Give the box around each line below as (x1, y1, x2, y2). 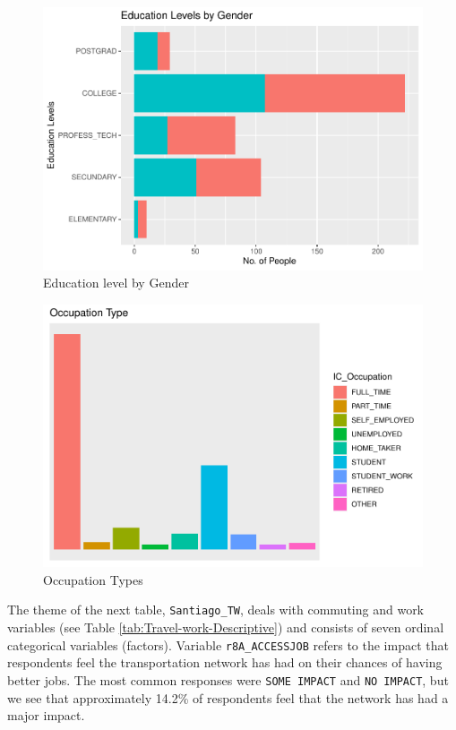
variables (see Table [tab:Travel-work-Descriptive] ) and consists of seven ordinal (7, 618, 444, 637)
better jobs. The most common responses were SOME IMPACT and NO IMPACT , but (7, 670, 449, 689)
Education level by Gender (43, 273, 189, 292)
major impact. (7, 706, 85, 725)
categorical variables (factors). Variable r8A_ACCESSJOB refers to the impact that (7, 635, 449, 654)
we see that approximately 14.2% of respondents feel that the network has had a (7, 688, 449, 707)
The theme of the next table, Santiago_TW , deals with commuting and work (7, 600, 425, 619)
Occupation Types (43, 570, 143, 588)
